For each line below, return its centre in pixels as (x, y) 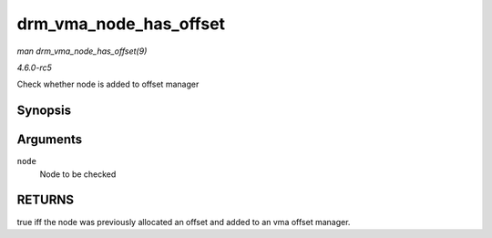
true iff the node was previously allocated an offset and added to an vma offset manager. (184, 222)
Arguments (50, 140)
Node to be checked (78, 174)
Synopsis (44, 111)
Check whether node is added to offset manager (108, 84)
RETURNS (46, 200)
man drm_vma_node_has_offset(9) (82, 51)
